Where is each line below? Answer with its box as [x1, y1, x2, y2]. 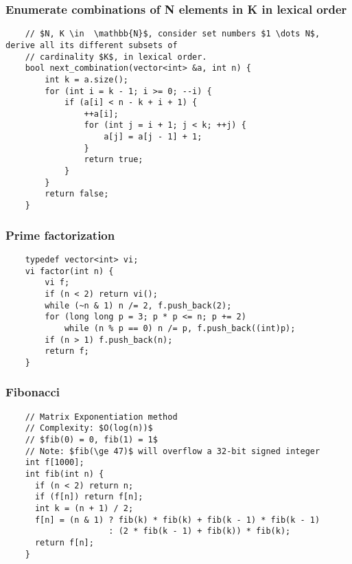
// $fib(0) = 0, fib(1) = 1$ [25, 435, 158, 445]
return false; [45, 189, 109, 199]
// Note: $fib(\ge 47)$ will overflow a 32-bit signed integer [25, 446, 320, 456]
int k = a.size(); [45, 74, 128, 84]
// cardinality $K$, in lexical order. [25, 52, 207, 62]
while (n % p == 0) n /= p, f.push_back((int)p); [64, 323, 296, 333]
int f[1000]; [25, 458, 84, 468]
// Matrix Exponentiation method [25, 411, 178, 422]
